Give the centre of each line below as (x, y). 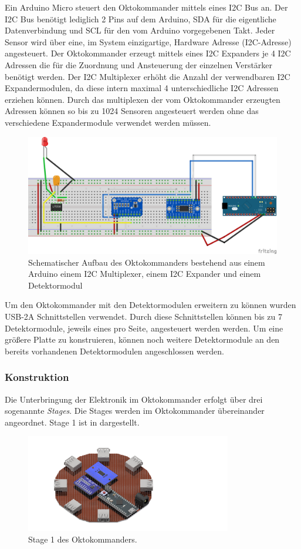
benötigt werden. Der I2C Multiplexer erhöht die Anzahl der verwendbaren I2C (148, 76)
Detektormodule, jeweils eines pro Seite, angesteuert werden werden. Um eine (144, 328)
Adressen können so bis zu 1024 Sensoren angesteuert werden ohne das (132, 111)
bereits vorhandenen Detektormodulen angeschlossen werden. (114, 351)
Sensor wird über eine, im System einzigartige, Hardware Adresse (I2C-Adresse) (148, 41)
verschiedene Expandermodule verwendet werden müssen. (108, 122)
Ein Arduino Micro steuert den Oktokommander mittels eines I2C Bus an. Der (146, 7)
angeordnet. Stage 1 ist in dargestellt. (72, 422)
